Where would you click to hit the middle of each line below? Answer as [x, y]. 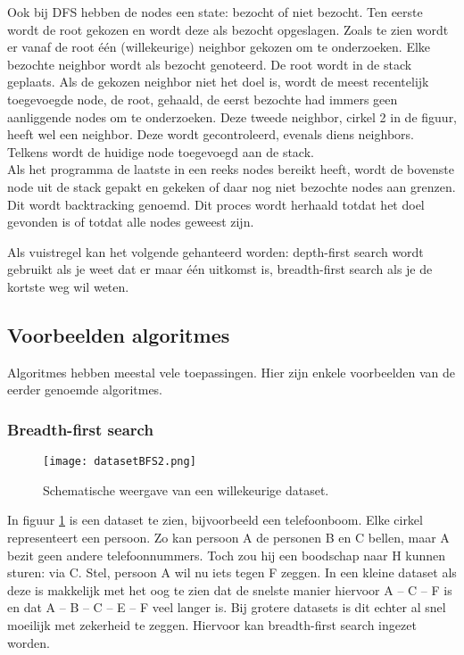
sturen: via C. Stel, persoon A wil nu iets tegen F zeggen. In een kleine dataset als [232, 572]
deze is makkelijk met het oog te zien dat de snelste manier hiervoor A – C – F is [230, 589]
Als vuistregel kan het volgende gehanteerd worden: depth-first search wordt [215, 251]
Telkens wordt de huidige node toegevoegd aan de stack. [161, 151]
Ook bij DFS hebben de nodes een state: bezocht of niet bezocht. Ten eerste [215, 12]
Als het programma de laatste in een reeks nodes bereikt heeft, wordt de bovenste [231, 169]
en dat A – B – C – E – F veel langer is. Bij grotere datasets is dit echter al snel [227, 607]
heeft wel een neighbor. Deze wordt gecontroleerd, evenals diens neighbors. [211, 134]
